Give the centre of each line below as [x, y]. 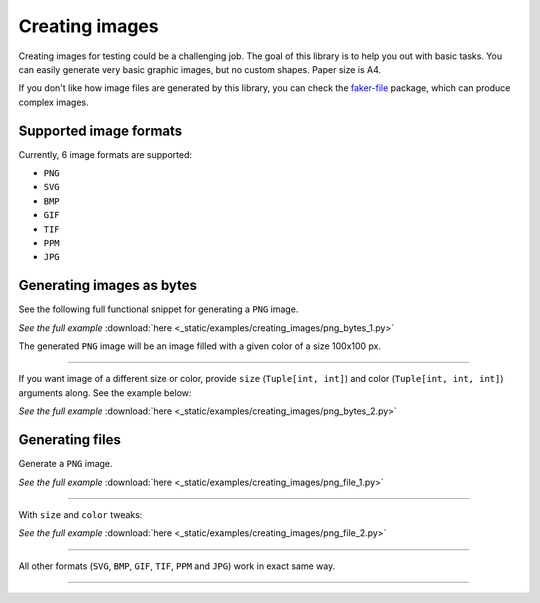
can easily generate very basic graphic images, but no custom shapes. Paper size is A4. [200, 69]
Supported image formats [100, 130]
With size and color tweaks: [80, 514]
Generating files [70, 440]
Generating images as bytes [108, 285]
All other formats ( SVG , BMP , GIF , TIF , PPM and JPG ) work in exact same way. [177, 566]
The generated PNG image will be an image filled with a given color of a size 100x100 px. [200, 346]
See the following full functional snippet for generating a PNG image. [158, 309]
